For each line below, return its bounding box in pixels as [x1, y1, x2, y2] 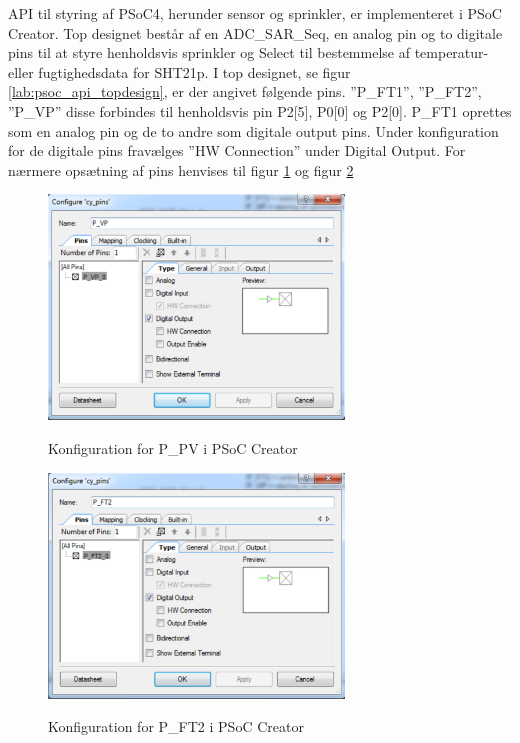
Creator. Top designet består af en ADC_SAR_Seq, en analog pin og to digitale [8, 22, 503, 43]
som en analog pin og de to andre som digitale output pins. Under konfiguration [8, 120, 499, 141]
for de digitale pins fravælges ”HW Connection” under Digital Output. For [8, 140, 466, 161]
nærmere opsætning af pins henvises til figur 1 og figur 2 [8, 159, 354, 180]
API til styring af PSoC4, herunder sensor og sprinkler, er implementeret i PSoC [8, 3, 502, 23]
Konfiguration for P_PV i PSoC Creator [48, 438, 298, 458]
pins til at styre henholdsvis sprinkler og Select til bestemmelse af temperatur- [8, 42, 489, 63]
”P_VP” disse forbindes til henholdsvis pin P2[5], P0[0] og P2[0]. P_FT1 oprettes [8, 100, 512, 121]
